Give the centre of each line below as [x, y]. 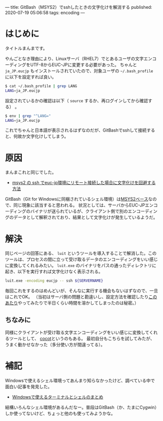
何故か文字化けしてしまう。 [41, 136]
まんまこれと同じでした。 [31, 172]
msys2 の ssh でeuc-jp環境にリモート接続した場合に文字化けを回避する [84, 183]
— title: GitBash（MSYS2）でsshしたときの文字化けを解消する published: [79, 7]
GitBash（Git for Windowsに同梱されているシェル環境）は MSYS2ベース [77, 199]
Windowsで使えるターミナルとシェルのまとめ [58, 397]
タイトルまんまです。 [26, 48]
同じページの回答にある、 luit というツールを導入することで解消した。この [81, 253]
